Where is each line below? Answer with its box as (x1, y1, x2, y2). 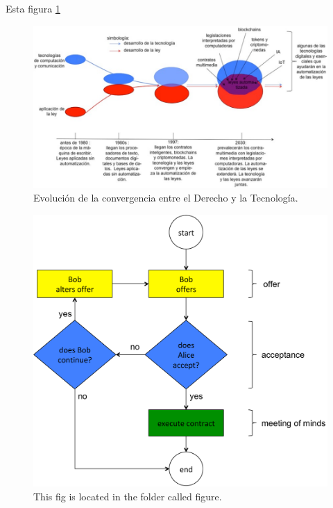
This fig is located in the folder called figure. (33, 489, 222, 503)
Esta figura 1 (6, 1, 60, 15)
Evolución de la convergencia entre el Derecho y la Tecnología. (33, 190, 298, 205)
